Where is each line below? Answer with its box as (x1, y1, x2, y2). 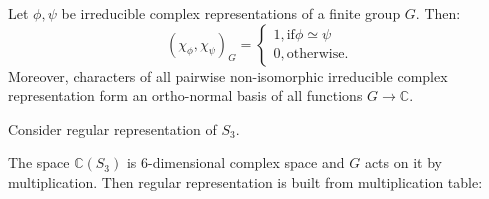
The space (8, 152, 70, 173)
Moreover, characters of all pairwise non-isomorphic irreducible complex (8, 65, 448, 86)
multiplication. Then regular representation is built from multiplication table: (8, 171, 483, 192)
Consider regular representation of (8, 118, 217, 139)
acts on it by (364, 152, 442, 173)
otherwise (286, 47, 345, 62)
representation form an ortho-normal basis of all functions (8, 85, 363, 106)
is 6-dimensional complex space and (126, 152, 345, 173)
